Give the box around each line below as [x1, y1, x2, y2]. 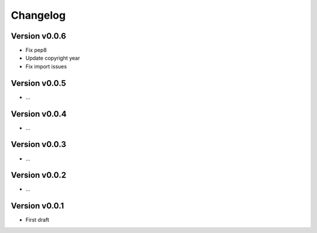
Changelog [11, 9, 66, 22]
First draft [25, 217, 49, 224]
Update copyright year [25, 54, 80, 61]
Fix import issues [25, 63, 67, 70]
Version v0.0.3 [11, 139, 67, 149]
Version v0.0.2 [11, 170, 67, 180]
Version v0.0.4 [11, 109, 67, 119]
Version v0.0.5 [11, 78, 66, 88]
